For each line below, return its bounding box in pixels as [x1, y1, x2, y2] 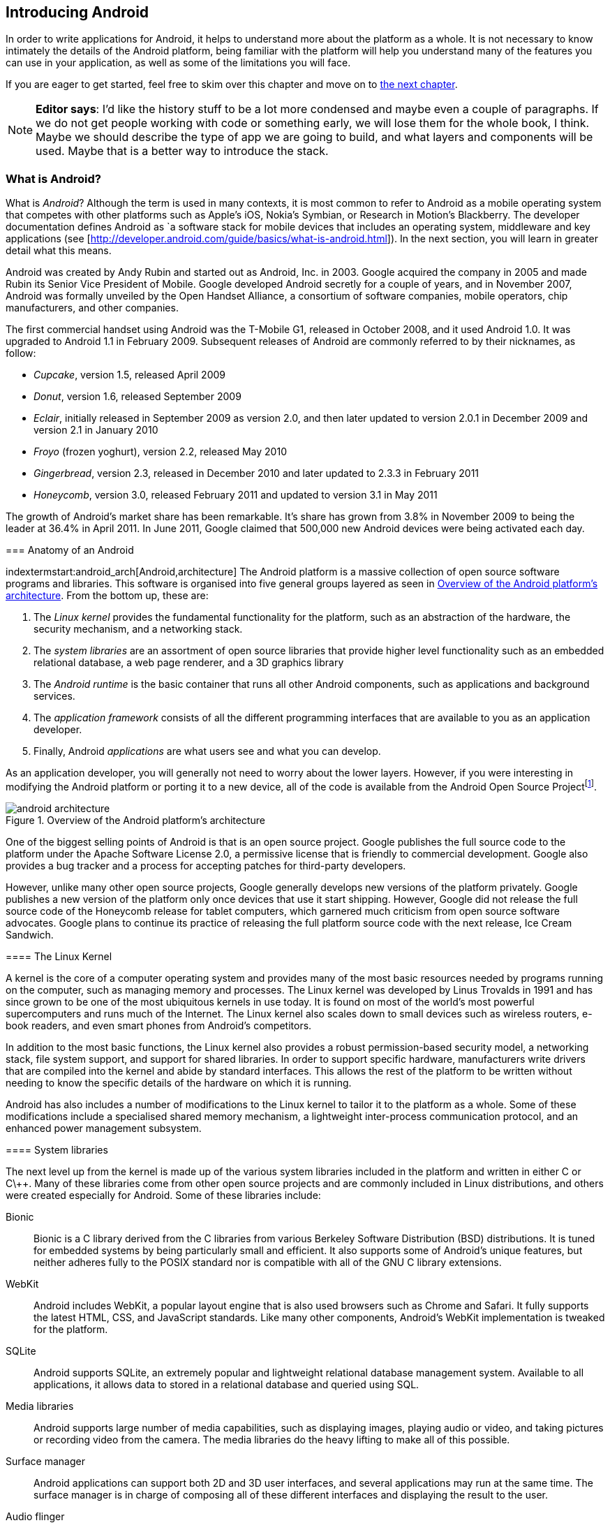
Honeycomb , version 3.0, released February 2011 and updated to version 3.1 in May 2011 [34, 489, 438, 501]
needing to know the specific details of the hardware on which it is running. [6, 1076, 352, 1089]
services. [34, 690, 75, 702]
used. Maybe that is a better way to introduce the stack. [36, 144, 329, 159]
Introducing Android [6, 3, 149, 21]
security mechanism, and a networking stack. [34, 623, 243, 635]
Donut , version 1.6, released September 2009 [34, 390, 241, 403]
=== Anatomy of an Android [6, 544, 134, 557]
